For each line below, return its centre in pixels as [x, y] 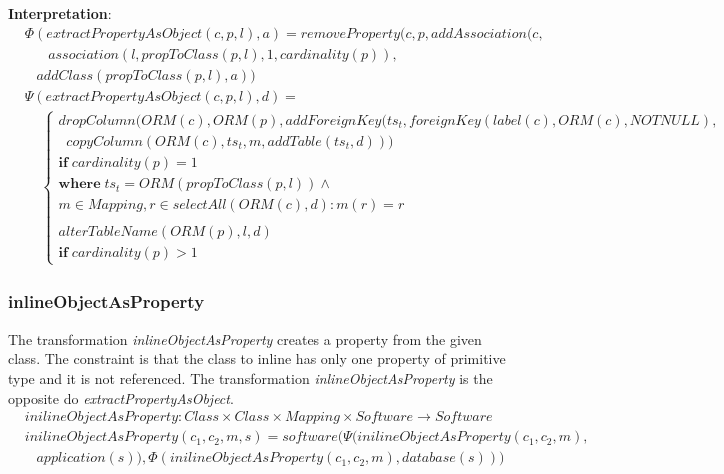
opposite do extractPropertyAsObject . [121, 397]
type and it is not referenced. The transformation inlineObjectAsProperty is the [250, 377]
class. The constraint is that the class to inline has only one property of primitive [257, 358]
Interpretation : [60, 13]
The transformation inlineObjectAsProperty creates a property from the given [245, 338]
